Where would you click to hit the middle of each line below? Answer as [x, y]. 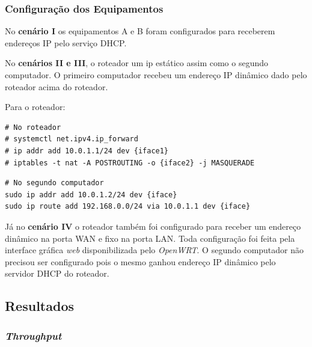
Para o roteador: [35, 107]
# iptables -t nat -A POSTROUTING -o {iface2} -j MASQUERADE [130, 163]
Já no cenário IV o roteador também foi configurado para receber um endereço [153, 226]
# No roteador [33, 127]
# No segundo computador [54, 183]
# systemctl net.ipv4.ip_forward [72, 139]
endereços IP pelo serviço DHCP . [66, 42]
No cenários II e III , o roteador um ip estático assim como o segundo [136, 63]
